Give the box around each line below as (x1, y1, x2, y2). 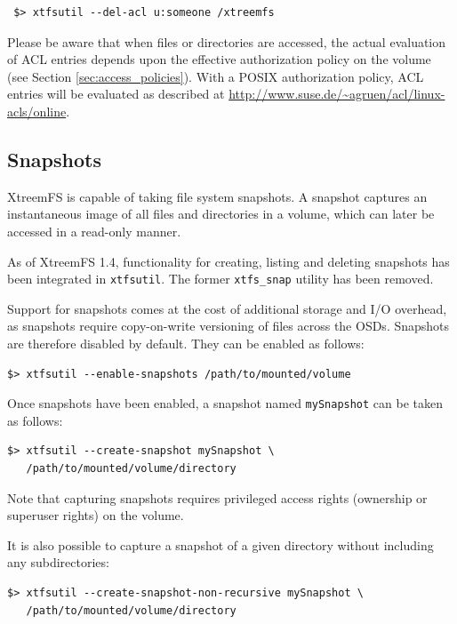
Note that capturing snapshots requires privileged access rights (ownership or (7, 488, 428, 507)
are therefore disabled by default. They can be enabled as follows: (7, 333, 365, 352)
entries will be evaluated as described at (7, 84, 225, 103)
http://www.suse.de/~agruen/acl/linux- (228, 84, 445, 103)
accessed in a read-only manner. (7, 221, 181, 240)
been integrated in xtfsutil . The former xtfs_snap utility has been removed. (7, 269, 434, 288)
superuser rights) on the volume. (7, 506, 184, 524)
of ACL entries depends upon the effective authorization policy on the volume (7, 50, 431, 68)
